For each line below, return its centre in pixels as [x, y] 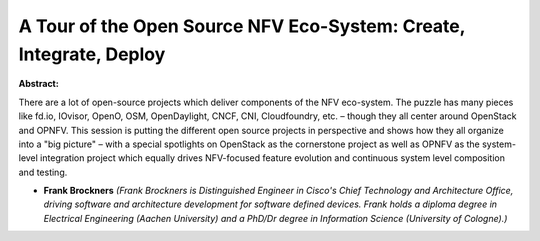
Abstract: [38, 84]
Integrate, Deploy [92, 54]
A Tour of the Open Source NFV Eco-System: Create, [242, 26]
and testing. [43, 172]
